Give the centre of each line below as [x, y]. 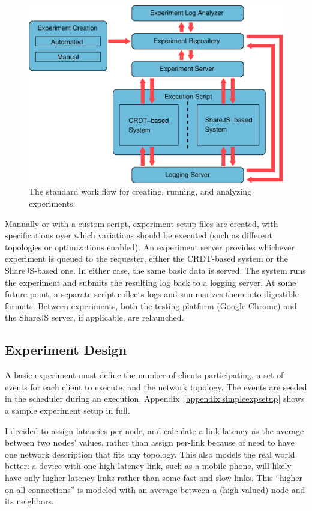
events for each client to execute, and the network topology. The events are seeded [156, 386]
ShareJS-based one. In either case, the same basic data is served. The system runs [155, 271]
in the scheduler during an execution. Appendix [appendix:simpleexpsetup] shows [155, 398]
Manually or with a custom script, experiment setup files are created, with [142, 223]
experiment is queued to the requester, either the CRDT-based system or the [146, 259]
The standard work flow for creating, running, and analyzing [140, 191]
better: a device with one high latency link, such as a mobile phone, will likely [148, 466]
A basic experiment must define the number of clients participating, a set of [144, 375]
